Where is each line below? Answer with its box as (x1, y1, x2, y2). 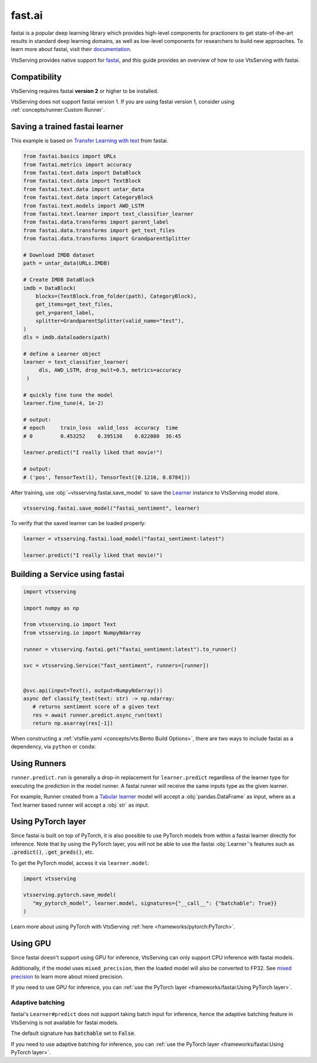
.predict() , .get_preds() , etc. (11, 848, 95, 855)
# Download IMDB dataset (23, 252, 95, 258)
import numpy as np (23, 604, 79, 611)
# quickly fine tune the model (23, 392, 114, 398)
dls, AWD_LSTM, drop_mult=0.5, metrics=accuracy (38, 367, 181, 373)
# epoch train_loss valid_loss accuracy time (23, 424, 178, 432)
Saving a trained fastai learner (11, 122, 123, 132)
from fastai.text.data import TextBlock (23, 178, 141, 185)
